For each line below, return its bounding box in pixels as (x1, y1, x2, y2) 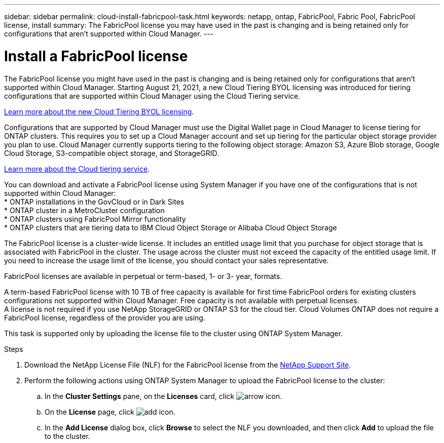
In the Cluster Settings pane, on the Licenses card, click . (45, 391, 282, 400)
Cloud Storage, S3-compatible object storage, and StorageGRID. (4, 148, 219, 157)
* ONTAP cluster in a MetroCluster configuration (4, 206, 165, 215)
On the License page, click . (45, 407, 175, 416)
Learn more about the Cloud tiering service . (4, 164, 150, 173)
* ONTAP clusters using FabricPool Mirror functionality (4, 214, 186, 223)
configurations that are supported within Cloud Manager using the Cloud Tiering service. (4, 91, 301, 100)
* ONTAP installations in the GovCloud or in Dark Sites (4, 197, 184, 206)
